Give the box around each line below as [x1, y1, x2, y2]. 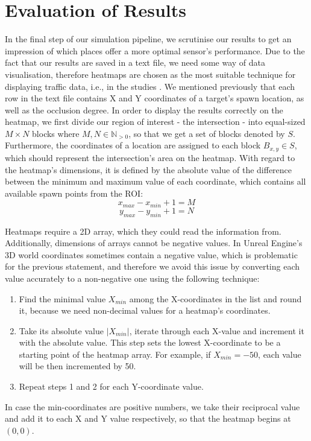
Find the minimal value [19, 292, 106, 305]
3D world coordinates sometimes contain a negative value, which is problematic [5, 248, 298, 261]
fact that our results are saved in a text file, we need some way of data [5, 56, 266, 69]
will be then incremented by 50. [19, 360, 136, 372]
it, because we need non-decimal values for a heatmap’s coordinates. [19, 304, 271, 317]
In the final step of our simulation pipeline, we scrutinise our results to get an [5, 33, 292, 45]
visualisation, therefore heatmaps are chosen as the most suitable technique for [5, 68, 296, 80]
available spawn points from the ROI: [5, 186, 143, 199]
